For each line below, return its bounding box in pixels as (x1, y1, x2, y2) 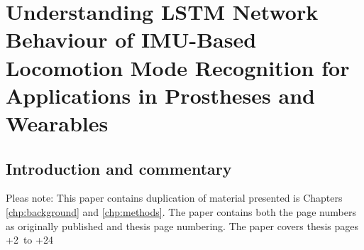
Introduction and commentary (6, 157, 232, 179)
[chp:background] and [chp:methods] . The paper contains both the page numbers (6, 204, 356, 219)
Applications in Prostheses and (6, 80, 315, 109)
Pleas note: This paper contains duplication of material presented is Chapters (6, 190, 343, 205)
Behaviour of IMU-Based (6, 25, 257, 54)
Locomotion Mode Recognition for (6, 53, 350, 82)
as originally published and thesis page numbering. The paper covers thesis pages (6, 218, 358, 233)
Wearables (6, 108, 109, 137)
